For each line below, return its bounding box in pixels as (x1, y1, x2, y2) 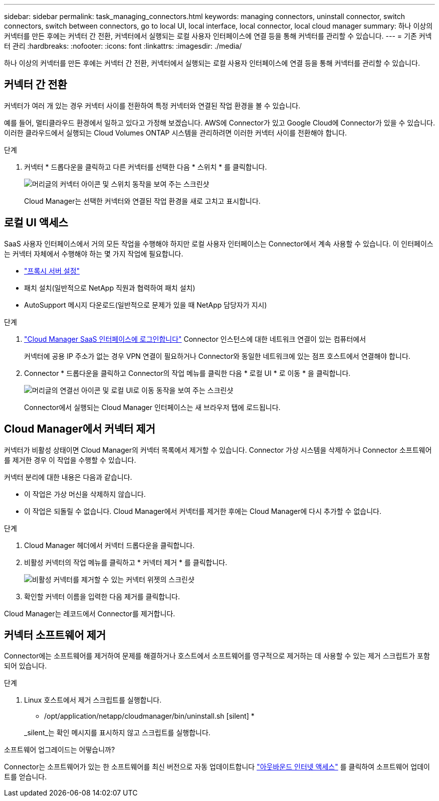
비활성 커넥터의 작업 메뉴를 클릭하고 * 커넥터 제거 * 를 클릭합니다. (24, 558, 228, 567)
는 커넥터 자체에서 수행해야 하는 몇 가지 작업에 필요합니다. (4, 249, 183, 258)
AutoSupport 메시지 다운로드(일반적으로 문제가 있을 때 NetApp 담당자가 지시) (24, 300, 267, 309)
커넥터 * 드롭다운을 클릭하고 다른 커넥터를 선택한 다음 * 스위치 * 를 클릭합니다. (24, 162, 267, 171)
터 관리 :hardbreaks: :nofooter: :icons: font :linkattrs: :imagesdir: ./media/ (4, 42, 242, 50)
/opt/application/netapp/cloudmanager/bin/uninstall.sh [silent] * (44, 712, 255, 721)
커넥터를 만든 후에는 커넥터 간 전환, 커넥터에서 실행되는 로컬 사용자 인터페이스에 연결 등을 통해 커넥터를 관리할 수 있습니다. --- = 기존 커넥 (4, 32, 432, 40)
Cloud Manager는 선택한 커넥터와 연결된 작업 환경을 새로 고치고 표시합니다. (24, 196, 261, 205)
